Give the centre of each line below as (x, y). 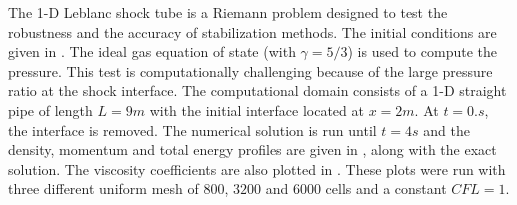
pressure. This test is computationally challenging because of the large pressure (250, 70)
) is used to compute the (422, 51)
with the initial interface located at (256, 109)
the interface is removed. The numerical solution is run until (192, 129)
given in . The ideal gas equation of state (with (152, 51)
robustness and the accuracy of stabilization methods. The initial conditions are (252, 31)
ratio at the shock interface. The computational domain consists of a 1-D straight (257, 90)
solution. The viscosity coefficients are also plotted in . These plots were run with (257, 168)
